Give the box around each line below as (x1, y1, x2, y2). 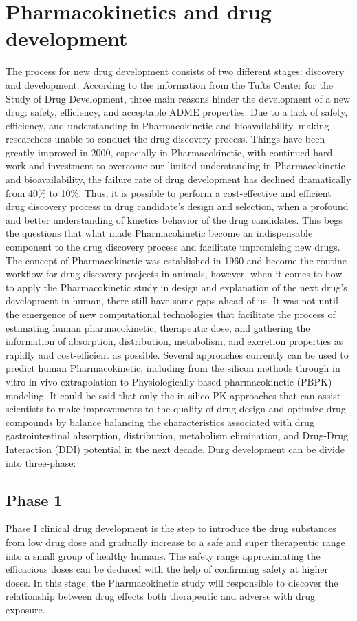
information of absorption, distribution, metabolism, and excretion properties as (6, 334, 343, 348)
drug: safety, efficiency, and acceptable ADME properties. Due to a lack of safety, (6, 105, 348, 119)
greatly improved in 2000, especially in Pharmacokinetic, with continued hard (6, 145, 333, 159)
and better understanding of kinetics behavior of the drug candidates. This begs (6, 212, 343, 227)
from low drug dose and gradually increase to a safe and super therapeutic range (6, 534, 345, 549)
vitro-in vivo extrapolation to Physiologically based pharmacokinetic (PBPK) (6, 374, 332, 388)
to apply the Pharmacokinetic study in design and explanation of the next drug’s (6, 280, 347, 294)
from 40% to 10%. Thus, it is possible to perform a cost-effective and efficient (6, 185, 332, 200)
